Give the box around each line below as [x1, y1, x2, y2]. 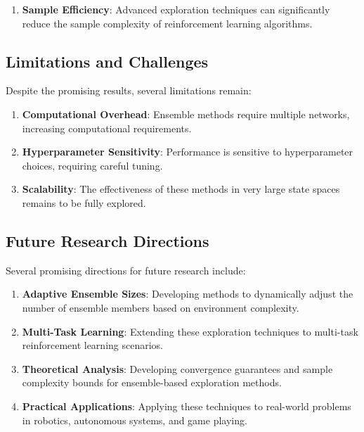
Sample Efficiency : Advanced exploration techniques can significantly [22, 2, 330, 16]
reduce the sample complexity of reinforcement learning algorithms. [22, 15, 313, 30]
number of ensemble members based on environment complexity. [22, 300, 299, 315]
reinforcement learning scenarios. [22, 338, 163, 352]
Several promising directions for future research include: [6, 262, 246, 277]
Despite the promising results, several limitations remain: [6, 83, 252, 98]
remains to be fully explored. [22, 195, 146, 210]
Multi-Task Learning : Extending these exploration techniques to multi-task [22, 324, 358, 338]
